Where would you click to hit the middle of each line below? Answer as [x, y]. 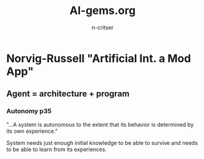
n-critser [103, 27]
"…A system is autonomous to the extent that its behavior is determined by [100, 124]
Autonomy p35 [29, 111]
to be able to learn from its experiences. [56, 149]
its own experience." [32, 131]
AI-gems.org [103, 11]
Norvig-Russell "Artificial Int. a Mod [99, 58]
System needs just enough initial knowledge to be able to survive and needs [102, 143]
